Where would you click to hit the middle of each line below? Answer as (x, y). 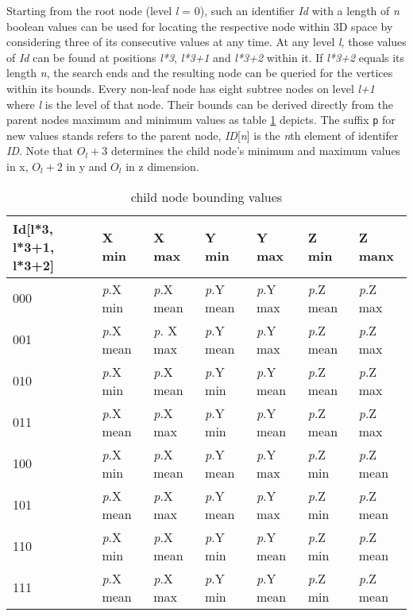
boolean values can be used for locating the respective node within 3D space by (200, 26)
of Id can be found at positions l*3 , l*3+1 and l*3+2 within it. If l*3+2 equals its (206, 57)
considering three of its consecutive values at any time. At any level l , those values (206, 42)
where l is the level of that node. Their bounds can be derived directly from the (200, 104)
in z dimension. (162, 166)
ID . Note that (40, 151)
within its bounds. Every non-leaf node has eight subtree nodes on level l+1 (191, 88)
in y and (87, 166)
